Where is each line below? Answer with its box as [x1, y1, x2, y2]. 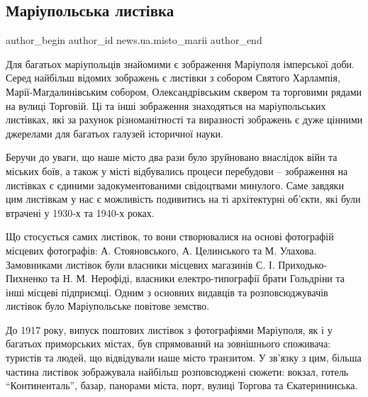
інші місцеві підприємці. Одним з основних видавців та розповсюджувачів [6, 284, 328, 299]
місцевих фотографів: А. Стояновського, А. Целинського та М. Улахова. [6, 242, 317, 257]
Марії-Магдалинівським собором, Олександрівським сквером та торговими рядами [6, 84, 362, 99]
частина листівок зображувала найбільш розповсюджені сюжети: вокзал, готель [6, 364, 349, 379]
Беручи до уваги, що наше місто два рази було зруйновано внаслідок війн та [6, 150, 338, 164]
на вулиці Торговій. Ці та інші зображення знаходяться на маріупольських [6, 98, 326, 113]
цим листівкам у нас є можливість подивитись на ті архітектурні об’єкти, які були [6, 191, 361, 206]
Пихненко [6, 271, 48, 286]
